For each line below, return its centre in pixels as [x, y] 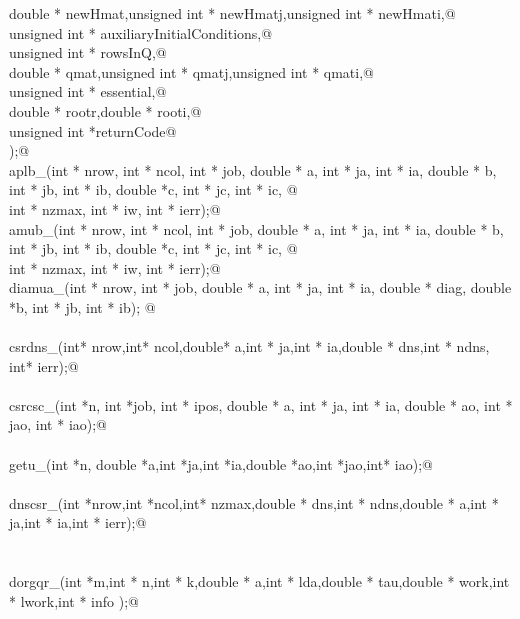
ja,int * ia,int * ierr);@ [78, 522]
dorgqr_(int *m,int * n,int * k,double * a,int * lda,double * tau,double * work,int [259, 581]
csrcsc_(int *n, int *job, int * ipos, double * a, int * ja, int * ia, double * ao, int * [261, 404]
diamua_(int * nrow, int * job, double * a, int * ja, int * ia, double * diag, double [260, 287]
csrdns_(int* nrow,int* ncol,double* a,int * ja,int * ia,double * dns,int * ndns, [249, 346]
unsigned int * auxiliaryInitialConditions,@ [141, 32]
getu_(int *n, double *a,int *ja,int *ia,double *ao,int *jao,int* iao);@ [221, 463]
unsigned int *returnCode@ [93, 130]
